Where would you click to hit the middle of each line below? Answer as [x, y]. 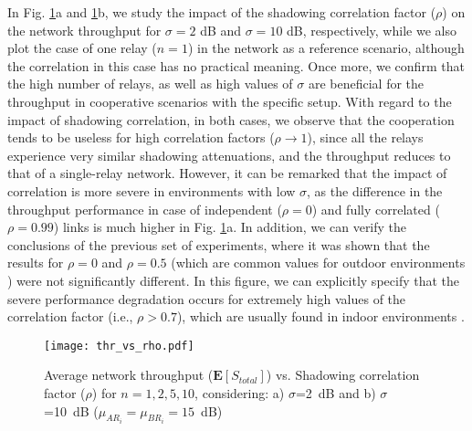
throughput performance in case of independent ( [145, 209]
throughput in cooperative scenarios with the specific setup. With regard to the [230, 101]
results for [36, 263]
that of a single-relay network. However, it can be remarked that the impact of [227, 173]
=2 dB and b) [336, 392]
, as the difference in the [375, 190]
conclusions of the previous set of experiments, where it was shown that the [219, 244]
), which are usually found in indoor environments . [320, 316]
